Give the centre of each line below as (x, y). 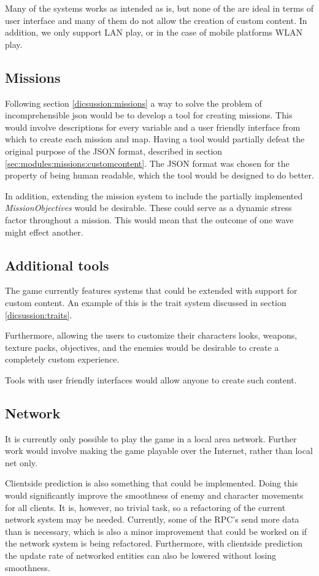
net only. (21, 462)
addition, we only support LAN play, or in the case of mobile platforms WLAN (154, 32)
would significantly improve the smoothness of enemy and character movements (154, 495)
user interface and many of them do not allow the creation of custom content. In (156, 20)
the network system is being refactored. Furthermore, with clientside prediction (154, 543)
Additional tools (57, 265)
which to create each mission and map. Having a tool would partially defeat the (155, 139)
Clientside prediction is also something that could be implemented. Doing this (152, 483)
